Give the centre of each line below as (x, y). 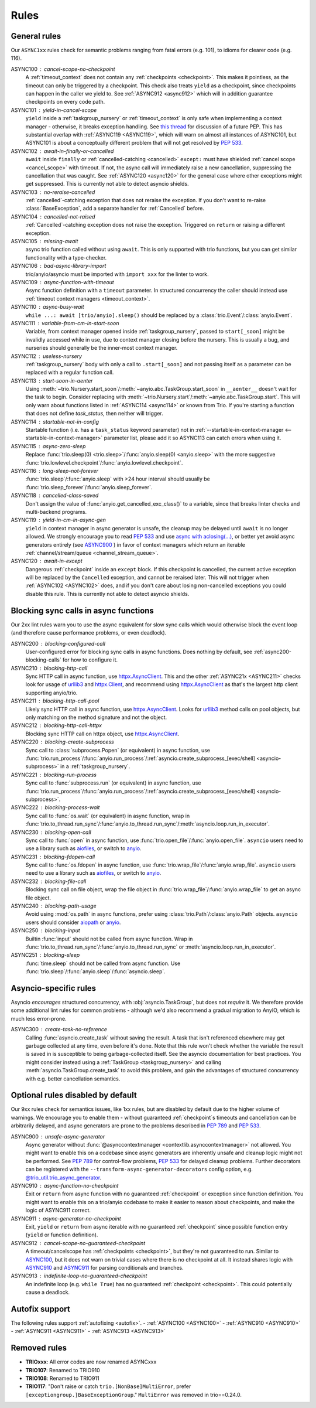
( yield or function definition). (62, 1235)
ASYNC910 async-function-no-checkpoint (65, 1186)
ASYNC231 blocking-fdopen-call (53, 857)
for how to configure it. (90, 660)
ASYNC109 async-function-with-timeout (62, 282)
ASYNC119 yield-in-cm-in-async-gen (59, 520)
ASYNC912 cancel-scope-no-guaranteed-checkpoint (78, 1243)
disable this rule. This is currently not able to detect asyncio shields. (107, 594)
